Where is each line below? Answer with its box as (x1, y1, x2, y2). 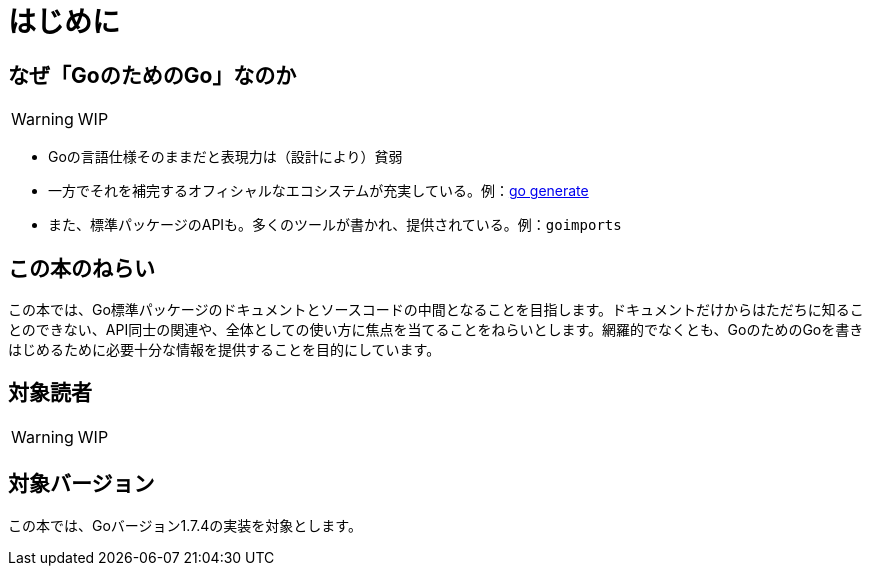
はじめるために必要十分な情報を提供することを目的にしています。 (8, 341, 441, 359)
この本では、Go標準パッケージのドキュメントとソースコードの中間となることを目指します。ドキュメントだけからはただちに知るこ (8, 301, 864, 319)
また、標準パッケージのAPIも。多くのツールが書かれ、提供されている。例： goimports (48, 216, 622, 234)
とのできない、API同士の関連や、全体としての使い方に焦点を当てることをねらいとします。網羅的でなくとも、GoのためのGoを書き (8, 321, 864, 339)
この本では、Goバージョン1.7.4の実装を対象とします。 (8, 516, 362, 534)
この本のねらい (8, 255, 155, 281)
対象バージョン (8, 471, 155, 497)
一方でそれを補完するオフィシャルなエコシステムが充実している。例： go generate (48, 182, 589, 200)
